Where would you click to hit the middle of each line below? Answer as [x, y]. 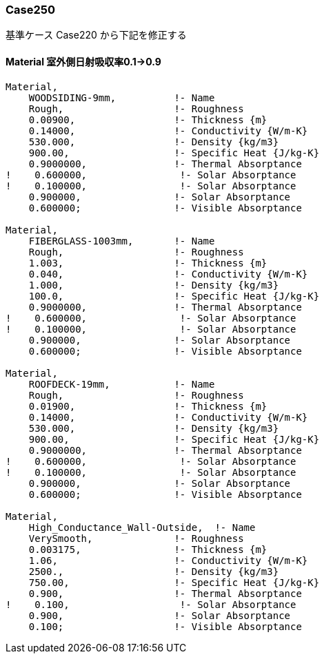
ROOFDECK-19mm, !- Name [122, 384]
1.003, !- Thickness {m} [148, 263]
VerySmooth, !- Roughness [136, 538]
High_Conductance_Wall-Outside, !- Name [142, 527]
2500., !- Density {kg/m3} [154, 571]
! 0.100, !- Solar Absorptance [151, 604]
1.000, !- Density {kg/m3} [154, 285]
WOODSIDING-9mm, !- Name [122, 97]
